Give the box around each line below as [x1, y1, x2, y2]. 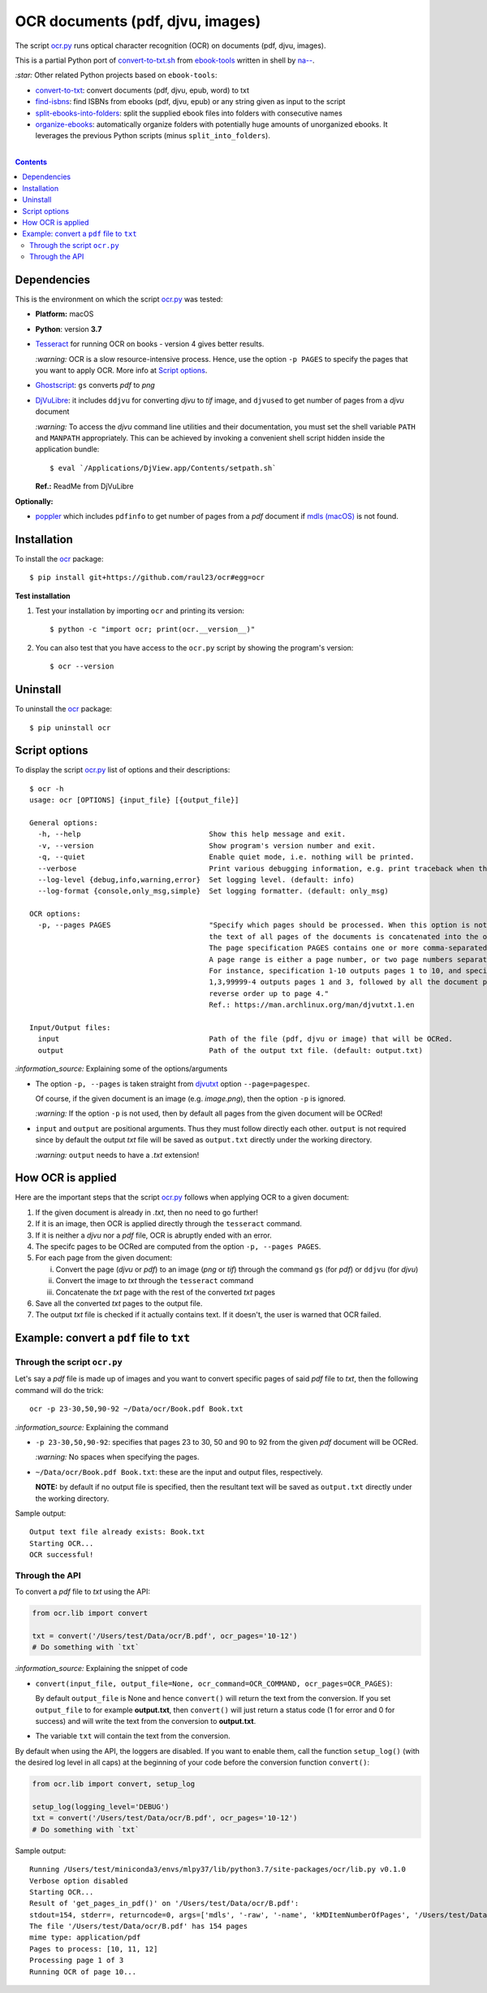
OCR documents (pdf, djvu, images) [15, 12, 261, 30]
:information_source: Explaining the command [15, 1422, 169, 1432]
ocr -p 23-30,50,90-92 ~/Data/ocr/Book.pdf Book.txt [29, 1404, 243, 1414]
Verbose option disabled [29, 1876, 128, 1886]
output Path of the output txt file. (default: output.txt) [37, 1046, 424, 1055]
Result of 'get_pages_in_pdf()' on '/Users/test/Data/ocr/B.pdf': [29, 1899, 300, 1908]
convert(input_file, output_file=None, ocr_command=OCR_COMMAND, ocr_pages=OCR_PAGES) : [35, 1678, 393, 1688]
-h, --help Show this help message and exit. [37, 829, 347, 839]
